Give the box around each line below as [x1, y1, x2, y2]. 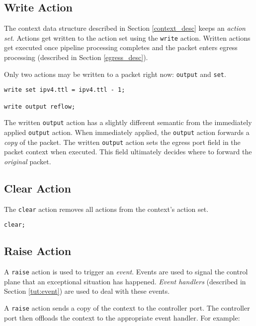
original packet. [4, 156, 51, 166]
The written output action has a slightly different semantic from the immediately [4, 117, 252, 128]
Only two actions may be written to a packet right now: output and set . [4, 68, 226, 79]
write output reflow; [4, 103, 76, 110]
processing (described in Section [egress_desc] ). [4, 52, 148, 63]
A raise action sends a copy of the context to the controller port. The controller [4, 302, 250, 313]
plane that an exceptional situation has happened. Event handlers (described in [4, 276, 246, 286]
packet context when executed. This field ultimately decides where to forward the [4, 146, 252, 157]
